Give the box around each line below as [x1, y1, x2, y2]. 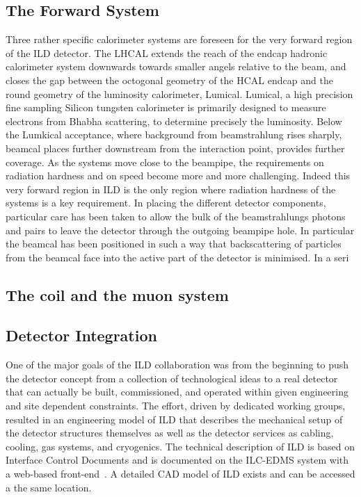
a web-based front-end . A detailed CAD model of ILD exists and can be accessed [6, 466, 355, 481]
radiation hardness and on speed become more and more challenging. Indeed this [6, 168, 351, 183]
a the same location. [6, 480, 92, 494]
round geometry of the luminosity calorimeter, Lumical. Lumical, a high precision [6, 86, 353, 101]
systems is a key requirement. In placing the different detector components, [6, 195, 326, 210]
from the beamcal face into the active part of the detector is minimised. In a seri [6, 250, 349, 264]
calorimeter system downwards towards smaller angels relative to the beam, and [6, 59, 346, 74]
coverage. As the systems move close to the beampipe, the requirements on [6, 154, 324, 169]
